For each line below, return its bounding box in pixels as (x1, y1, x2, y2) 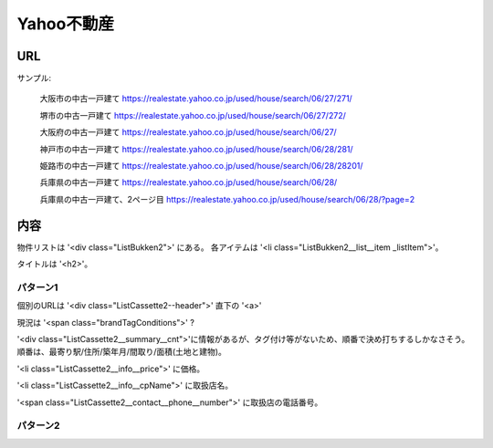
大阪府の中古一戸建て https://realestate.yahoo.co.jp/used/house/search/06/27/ (39, 127, 337, 138)
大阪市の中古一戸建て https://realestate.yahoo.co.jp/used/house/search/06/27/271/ (39, 93, 353, 104)
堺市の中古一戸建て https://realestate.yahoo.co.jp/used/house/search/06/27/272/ (39, 109, 346, 120)
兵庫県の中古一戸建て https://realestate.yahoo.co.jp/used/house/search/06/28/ (39, 177, 338, 188)
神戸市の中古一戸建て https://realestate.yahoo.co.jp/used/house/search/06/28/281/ (39, 143, 353, 154)
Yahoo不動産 (16, 14, 114, 34)
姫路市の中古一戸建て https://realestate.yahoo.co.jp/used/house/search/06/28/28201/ (39, 161, 363, 172)
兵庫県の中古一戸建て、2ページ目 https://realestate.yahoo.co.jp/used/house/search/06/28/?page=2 (39, 193, 415, 204)
